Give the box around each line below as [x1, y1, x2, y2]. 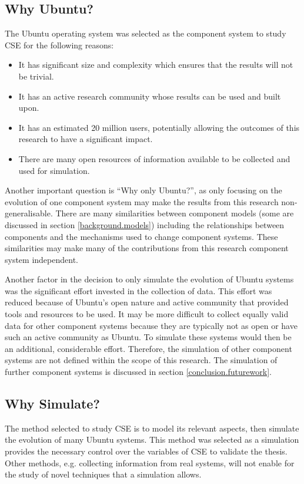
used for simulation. [18, 164, 90, 176]
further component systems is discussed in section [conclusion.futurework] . [5, 366, 272, 378]
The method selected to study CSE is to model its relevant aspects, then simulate [5, 422, 299, 434]
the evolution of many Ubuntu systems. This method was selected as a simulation [5, 433, 299, 446]
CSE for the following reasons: [5, 38, 114, 51]
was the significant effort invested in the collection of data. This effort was [5, 284, 272, 297]
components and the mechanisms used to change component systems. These [5, 230, 278, 242]
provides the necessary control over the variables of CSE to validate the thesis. [5, 445, 288, 457]
